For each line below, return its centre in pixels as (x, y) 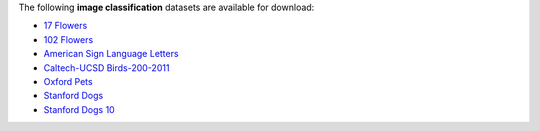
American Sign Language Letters (111, 54)
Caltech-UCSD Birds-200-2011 (106, 67)
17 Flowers (65, 26)
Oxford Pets (68, 81)
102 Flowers (68, 39)
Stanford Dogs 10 (79, 109)
